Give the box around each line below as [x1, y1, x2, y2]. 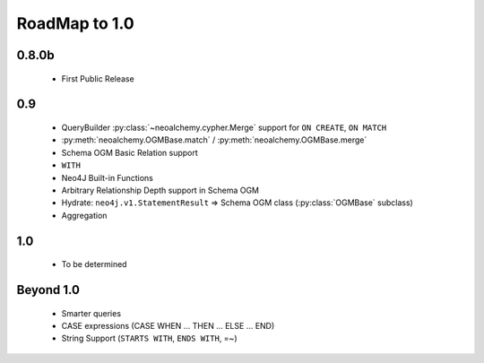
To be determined [61, 259, 127, 270]
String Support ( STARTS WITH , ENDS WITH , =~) [61, 333, 238, 344]
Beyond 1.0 [16, 282, 81, 298]
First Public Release [61, 73, 134, 84]
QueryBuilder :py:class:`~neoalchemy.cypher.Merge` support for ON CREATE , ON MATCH [61, 122, 387, 133]
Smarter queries [61, 307, 121, 318]
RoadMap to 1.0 [16, 13, 134, 33]
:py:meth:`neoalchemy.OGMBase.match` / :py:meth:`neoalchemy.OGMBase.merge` [61, 134, 367, 145]
